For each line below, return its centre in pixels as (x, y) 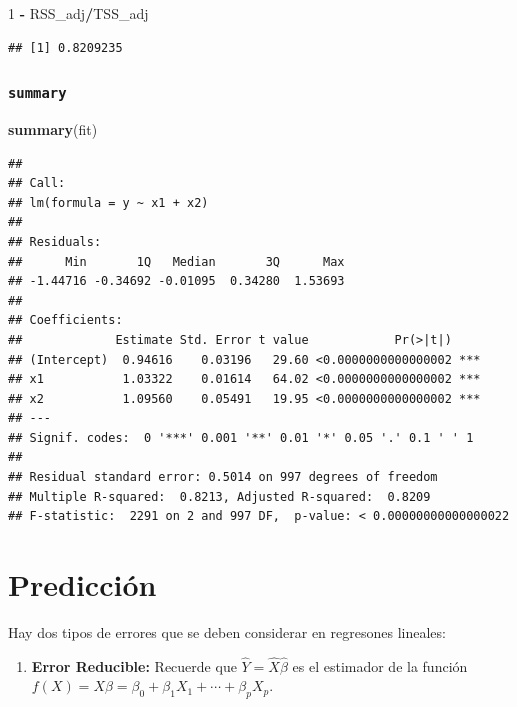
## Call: (37, 183)
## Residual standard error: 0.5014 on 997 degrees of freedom (223, 477)
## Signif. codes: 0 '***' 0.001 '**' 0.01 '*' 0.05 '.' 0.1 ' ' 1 (241, 437)
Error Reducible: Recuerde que (134, 665)
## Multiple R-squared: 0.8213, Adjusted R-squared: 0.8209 (219, 496)
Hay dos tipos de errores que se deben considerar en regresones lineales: (227, 631)
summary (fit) (53, 128)
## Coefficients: (65, 320)
